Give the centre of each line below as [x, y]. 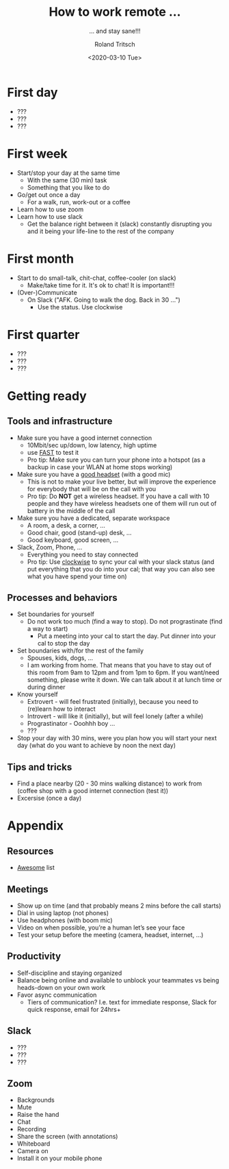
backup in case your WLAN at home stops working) [100, 467]
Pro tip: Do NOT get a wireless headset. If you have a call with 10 [118, 496]
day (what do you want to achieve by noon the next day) [96, 746]
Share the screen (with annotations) [67, 1137]
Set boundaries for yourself [55, 614]
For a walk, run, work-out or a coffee [79, 202]
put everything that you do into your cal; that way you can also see [121, 569]
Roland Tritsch [115, 44]
